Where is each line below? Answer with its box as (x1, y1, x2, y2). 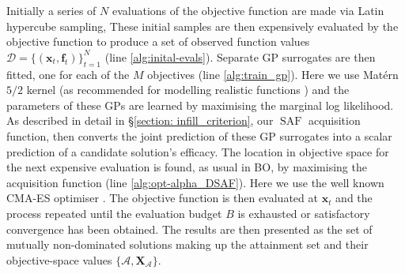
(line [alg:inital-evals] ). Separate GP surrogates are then (104, 48, 376, 65)
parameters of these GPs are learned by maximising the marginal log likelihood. (6, 96, 394, 113)
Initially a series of (6, 2, 97, 18)
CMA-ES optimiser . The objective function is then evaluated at (6, 190, 318, 206)
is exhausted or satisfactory (237, 205, 370, 221)
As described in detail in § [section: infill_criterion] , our (6, 112, 274, 129)
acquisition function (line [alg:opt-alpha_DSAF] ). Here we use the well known (6, 174, 384, 190)
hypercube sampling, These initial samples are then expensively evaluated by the (6, 17, 399, 34)
